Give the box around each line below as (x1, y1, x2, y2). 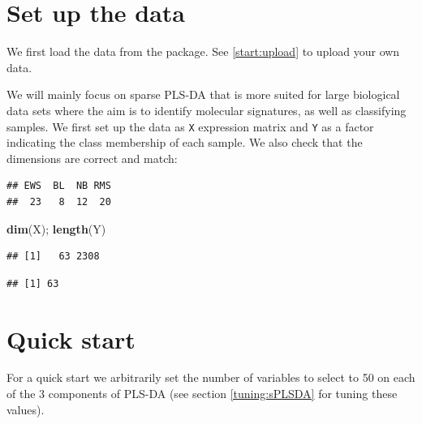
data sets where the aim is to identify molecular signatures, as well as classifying (6, 101, 407, 118)
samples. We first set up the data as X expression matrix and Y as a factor (6, 118, 374, 135)
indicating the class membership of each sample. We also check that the (6, 134, 363, 151)
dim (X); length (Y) (6, 220, 106, 237)
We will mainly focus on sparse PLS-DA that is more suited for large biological (6, 86, 400, 103)
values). (6, 400, 45, 418)
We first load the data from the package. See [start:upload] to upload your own (6, 43, 400, 60)
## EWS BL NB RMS (6, 180, 111, 192)
